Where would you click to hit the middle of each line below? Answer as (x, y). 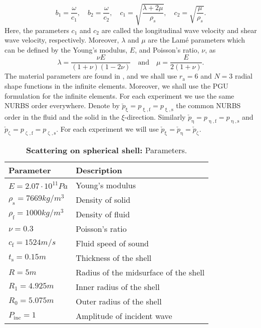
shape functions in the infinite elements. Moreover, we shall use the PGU (116, 85)
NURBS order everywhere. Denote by (62, 105)
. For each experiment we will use (107, 128)
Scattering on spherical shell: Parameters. (107, 150)
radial (244, 76)
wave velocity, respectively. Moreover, (62, 40)
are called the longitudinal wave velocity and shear (179, 30)
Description (99, 170)
